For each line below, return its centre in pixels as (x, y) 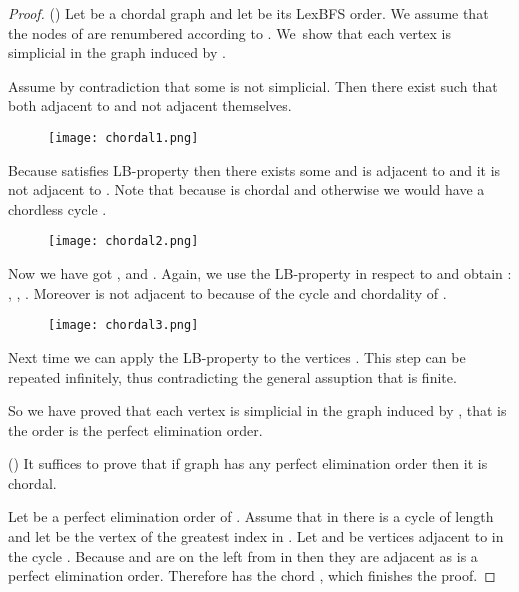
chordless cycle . (57, 208)
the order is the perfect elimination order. (135, 429)
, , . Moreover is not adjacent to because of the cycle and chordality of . (227, 292)
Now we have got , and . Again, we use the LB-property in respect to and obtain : (260, 273)
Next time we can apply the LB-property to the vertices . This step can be (237, 356)
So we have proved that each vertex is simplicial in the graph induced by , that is (257, 410)
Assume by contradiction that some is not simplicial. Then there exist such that (253, 85)
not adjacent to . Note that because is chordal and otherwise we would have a (246, 189)
